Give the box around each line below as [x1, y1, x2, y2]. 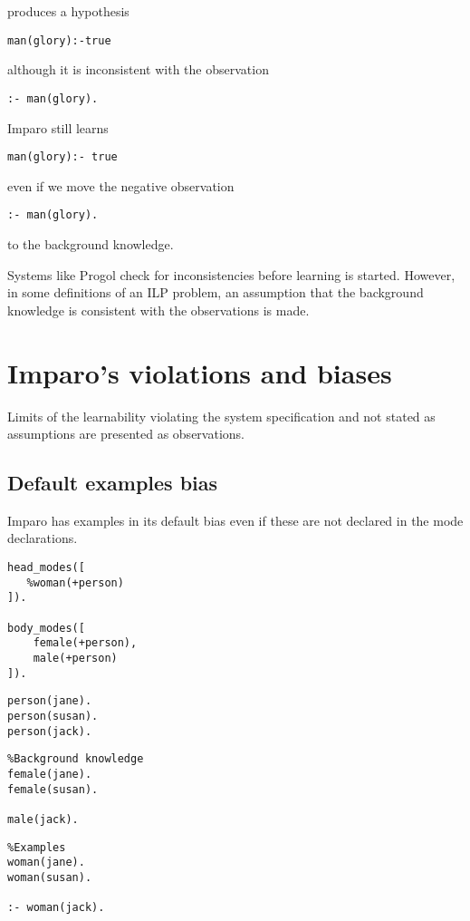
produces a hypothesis [7, 2, 129, 20]
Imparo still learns [7, 118, 109, 137]
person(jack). [7, 724, 92, 738]
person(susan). [7, 709, 99, 722]
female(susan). [7, 782, 99, 796]
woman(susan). [7, 870, 92, 884]
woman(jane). [7, 856, 85, 869]
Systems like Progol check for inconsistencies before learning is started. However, [7, 265, 456, 284]
